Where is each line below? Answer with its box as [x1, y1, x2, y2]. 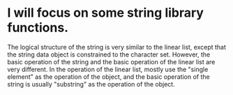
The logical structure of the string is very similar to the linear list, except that [7, 43, 227, 51]
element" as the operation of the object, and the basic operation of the [7, 72, 211, 81]
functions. [7, 20, 68, 36]
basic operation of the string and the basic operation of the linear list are [7, 57, 216, 66]
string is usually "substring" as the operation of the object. [7, 80, 176, 88]
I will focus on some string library [7, 5, 204, 21]
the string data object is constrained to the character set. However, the [7, 50, 211, 59]
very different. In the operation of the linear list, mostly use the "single [7, 65, 209, 73]
